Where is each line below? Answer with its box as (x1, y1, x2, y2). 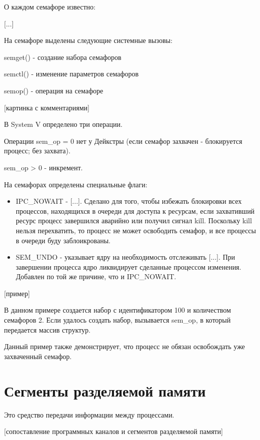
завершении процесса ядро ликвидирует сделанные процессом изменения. (15, 261, 241, 272)
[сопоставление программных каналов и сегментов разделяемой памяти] (4, 426, 223, 437)
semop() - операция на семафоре (4, 85, 103, 95)
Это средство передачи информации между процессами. (4, 409, 174, 420)
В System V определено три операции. (4, 119, 122, 129)
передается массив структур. (4, 324, 90, 335)
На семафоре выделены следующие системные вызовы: (4, 35, 172, 45)
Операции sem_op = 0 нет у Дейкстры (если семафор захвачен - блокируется (4, 135, 242, 146)
